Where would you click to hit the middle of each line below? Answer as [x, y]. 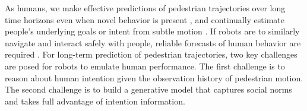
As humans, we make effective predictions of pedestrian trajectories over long [145, 8]
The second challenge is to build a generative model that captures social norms [148, 89]
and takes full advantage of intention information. [95, 101]
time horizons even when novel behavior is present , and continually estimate [145, 19]
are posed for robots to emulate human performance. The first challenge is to [145, 66]
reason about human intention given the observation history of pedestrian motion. [154, 77]
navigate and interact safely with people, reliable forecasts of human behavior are [153, 42]
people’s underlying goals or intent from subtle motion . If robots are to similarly [152, 31]
